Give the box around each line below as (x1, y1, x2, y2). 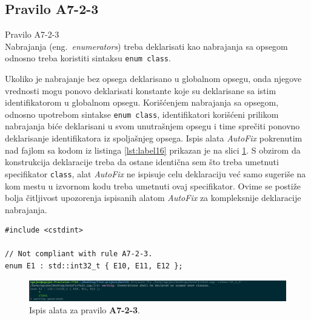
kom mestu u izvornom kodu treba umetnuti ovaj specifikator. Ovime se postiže (5, 179, 301, 192)
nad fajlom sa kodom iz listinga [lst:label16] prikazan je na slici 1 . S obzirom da (5, 143, 301, 156)
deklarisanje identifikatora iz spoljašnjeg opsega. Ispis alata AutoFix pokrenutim (5, 132, 303, 145)
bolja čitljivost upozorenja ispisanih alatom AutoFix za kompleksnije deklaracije (5, 191, 301, 204)
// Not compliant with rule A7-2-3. (5, 250, 153, 259)
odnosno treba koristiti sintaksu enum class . (5, 52, 171, 64)
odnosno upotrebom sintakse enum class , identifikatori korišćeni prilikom (5, 107, 279, 120)
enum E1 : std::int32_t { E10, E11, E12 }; (5, 262, 183, 271)
